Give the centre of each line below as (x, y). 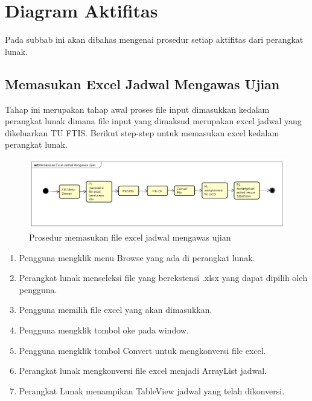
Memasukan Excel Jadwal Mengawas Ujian (142, 84)
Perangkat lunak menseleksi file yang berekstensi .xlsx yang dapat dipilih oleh (163, 278)
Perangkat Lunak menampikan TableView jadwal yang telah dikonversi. (152, 390)
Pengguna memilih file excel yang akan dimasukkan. (116, 310)
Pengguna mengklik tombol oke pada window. (104, 330)
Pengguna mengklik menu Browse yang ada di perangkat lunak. (137, 257)
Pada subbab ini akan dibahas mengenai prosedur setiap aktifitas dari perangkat (154, 39)
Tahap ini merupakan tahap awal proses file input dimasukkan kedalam (137, 109)
